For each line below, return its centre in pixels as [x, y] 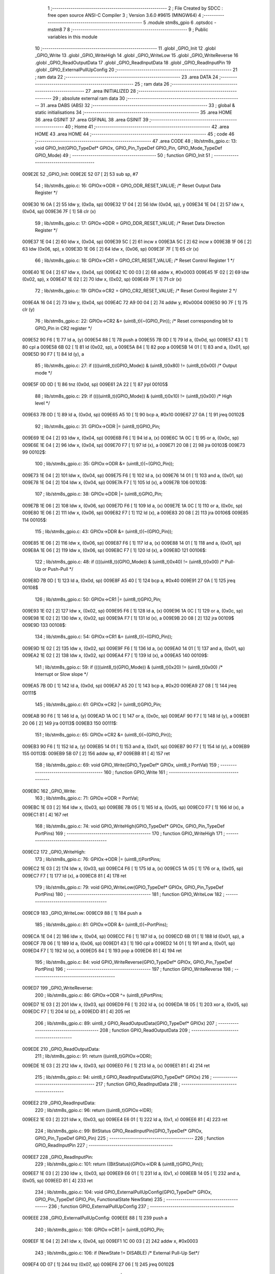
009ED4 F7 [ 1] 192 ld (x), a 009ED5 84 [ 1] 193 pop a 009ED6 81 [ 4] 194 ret [102, 950]
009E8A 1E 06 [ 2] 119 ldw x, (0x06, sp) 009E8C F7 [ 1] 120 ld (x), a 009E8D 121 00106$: [114, 550]
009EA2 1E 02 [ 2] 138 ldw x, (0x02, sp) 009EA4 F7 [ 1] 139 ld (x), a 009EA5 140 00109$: [115, 655]
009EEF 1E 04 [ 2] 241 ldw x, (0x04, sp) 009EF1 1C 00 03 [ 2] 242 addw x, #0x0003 [110, 1241]
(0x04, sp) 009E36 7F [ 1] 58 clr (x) [59, 211]
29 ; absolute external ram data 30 [89, 98]
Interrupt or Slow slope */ [62, 674]
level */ [43, 403]
